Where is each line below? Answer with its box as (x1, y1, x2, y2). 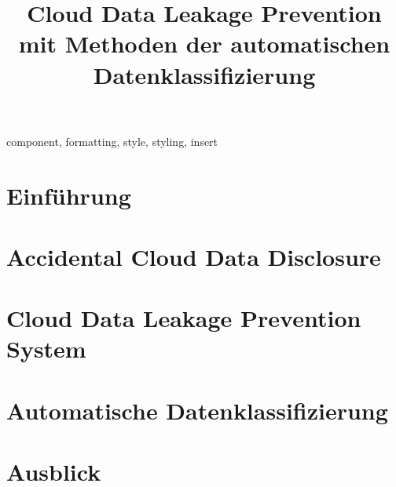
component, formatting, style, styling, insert (6, 133, 218, 149)
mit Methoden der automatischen (18, 27, 390, 60)
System (6, 333, 86, 365)
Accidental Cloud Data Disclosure (6, 240, 381, 272)
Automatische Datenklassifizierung (6, 394, 388, 426)
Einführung (6, 179, 131, 211)
